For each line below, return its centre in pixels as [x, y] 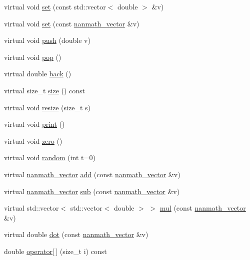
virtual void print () [34, 124]
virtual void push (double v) [47, 40]
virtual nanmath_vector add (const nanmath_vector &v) [92, 174]
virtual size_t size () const [45, 90]
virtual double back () [38, 74]
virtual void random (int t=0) [50, 157]
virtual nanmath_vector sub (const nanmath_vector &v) [92, 191]
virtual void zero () [33, 140]
